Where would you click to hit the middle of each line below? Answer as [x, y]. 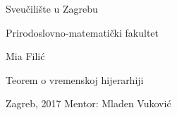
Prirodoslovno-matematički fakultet [82, 32]
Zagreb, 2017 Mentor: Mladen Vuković [88, 103]
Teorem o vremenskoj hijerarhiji [75, 79]
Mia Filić [25, 56]
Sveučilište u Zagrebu [52, 8]
